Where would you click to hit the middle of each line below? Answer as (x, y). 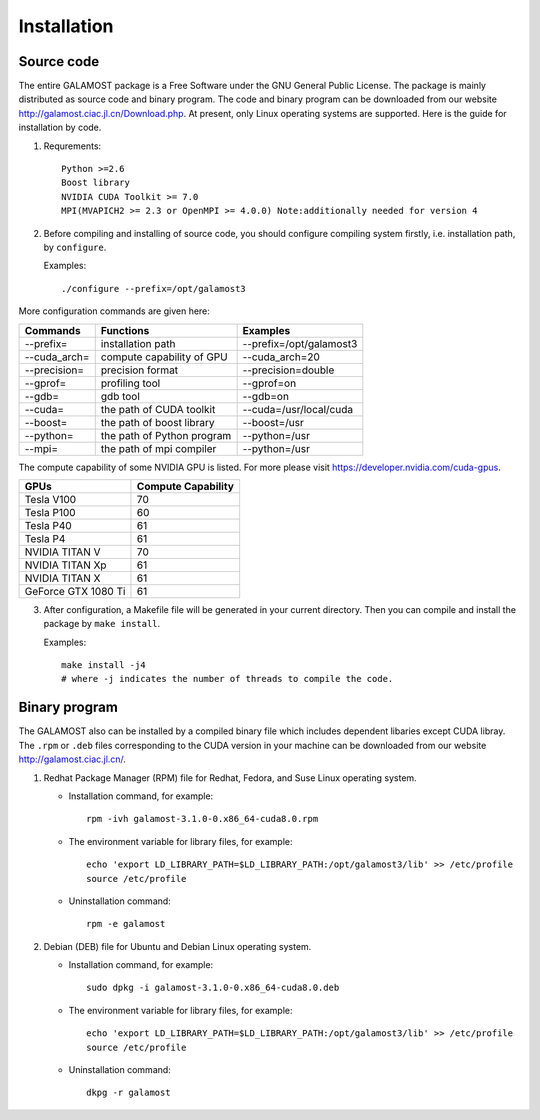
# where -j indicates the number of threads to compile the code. (227, 679)
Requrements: (72, 146)
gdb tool (120, 396)
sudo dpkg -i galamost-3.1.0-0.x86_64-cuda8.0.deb (213, 988)
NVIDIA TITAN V (62, 552)
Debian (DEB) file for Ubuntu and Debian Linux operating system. (177, 946)
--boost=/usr (273, 422)
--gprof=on (269, 383)
